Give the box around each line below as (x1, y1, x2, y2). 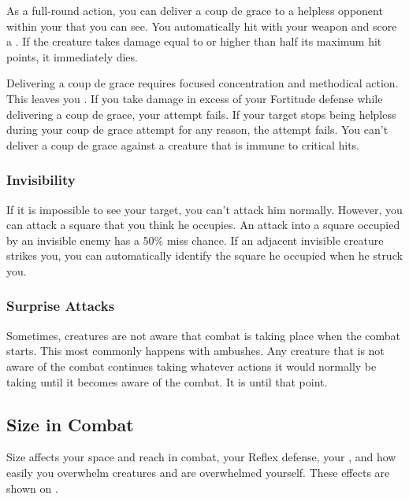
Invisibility (6, 170, 76, 190)
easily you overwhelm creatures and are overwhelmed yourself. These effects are (6, 464, 390, 480)
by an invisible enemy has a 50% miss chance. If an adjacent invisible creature (6, 231, 384, 248)
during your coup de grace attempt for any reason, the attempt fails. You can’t (6, 121, 389, 138)
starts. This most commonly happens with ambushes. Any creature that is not (6, 342, 385, 359)
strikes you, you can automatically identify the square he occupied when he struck (6, 247, 403, 264)
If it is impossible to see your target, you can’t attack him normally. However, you (6, 201, 403, 217)
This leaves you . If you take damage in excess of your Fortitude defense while (6, 90, 383, 106)
